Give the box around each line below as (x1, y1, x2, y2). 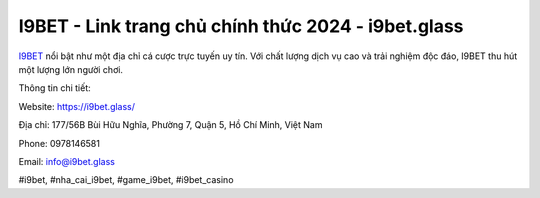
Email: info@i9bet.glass (18, 155, 115, 167)
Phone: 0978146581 (18, 137, 100, 149)
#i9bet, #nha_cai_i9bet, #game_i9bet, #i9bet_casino (18, 174, 234, 186)
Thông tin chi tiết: (18, 82, 92, 94)
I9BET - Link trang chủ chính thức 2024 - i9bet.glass (18, 15, 464, 37)
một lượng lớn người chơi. (18, 63, 124, 75)
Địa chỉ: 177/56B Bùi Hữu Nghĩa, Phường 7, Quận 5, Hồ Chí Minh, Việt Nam (18, 119, 323, 131)
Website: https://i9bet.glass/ (18, 100, 135, 112)
